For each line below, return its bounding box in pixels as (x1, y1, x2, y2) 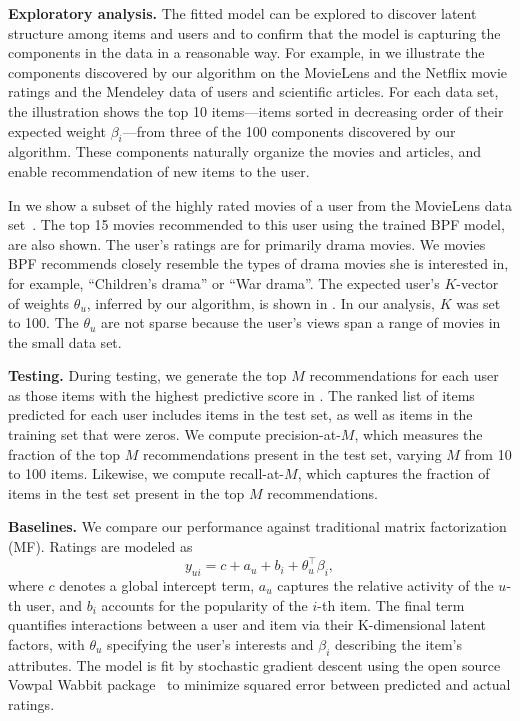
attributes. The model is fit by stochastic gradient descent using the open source (8, 654, 501, 675)
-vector (456, 272, 499, 293)
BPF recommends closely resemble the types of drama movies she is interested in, (8, 253, 509, 274)
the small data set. (8, 331, 122, 352)
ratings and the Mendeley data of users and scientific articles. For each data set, (8, 81, 499, 102)
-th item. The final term (317, 594, 465, 615)
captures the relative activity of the (277, 574, 494, 595)
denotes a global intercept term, (59, 574, 255, 595)
